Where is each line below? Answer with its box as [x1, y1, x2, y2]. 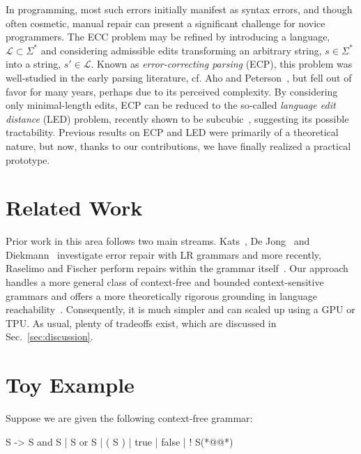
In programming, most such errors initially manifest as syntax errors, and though [6, 2, 353, 16]
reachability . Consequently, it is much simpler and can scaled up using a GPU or [6, 302, 355, 317]
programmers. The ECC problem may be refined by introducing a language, [6, 29, 330, 44]
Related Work [6, 193, 143, 222]
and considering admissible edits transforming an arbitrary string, [40, 43, 322, 57]
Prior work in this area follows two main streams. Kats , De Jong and [6, 234, 310, 248]
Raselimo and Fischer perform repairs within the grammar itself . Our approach [6, 261, 348, 275]
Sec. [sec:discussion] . [6, 329, 93, 344]
